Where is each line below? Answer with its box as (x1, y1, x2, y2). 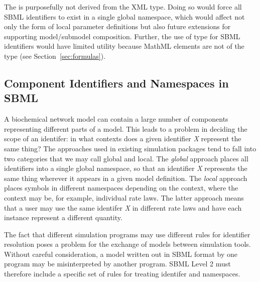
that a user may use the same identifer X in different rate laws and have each (4, 202, 242, 213)
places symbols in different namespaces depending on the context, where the (4, 182, 238, 193)
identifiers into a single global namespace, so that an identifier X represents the (4, 163, 247, 173)
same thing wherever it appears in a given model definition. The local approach (4, 172, 247, 183)
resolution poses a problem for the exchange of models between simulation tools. (4, 239, 251, 249)
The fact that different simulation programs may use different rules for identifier (4, 229, 250, 239)
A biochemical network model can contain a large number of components (4, 114, 228, 124)
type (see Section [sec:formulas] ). (4, 50, 106, 61)
